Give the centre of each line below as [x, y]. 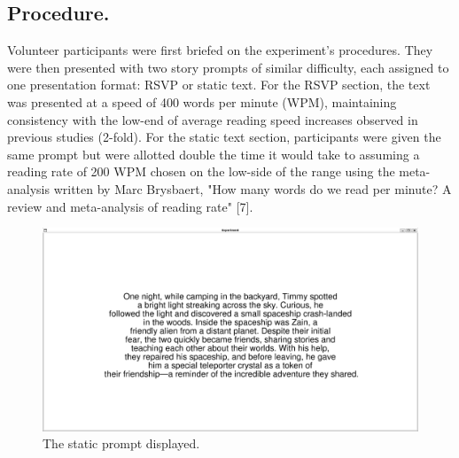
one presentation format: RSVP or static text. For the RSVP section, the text [219, 85]
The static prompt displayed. [121, 443]
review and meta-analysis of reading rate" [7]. [130, 206]
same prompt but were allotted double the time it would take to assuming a [214, 154]
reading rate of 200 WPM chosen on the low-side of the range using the [201, 171]
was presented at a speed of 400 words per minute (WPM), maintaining [202, 101]
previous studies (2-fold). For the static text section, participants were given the [224, 137]
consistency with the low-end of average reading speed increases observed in [213, 119]
